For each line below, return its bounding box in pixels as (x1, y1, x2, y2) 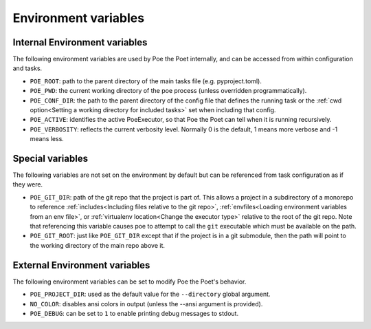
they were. (12, 180, 43, 189)
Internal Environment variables (12, 36, 148, 48)
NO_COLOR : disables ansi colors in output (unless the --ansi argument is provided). (30, 299, 263, 308)
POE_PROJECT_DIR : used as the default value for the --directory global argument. (30, 290, 271, 299)
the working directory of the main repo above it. (30, 241, 165, 249)
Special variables (12, 153, 89, 164)
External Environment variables (12, 259, 150, 271)
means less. (30, 135, 65, 143)
